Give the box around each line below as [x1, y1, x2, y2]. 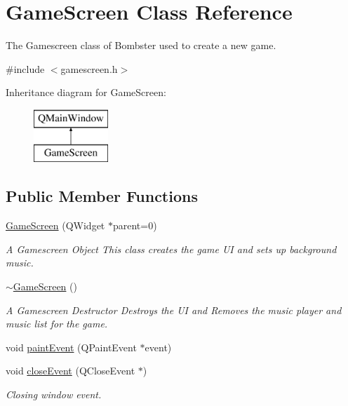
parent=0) [112, 218, 157, 233]
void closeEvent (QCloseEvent [6, 363, 135, 378]
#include [6, 61, 45, 76]
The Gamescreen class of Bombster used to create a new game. [6, 38, 276, 53]
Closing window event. [6, 387, 102, 402]
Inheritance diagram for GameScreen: [6, 85, 166, 100]
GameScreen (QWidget [6, 218, 105, 233]
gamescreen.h [60, 61, 118, 76]
